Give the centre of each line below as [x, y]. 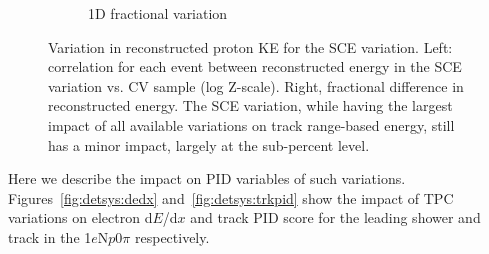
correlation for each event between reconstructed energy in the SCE [255, 66]
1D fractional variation [158, 13]
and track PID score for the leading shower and [335, 217]
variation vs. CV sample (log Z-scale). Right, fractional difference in [256, 85]
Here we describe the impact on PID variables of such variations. [207, 178]
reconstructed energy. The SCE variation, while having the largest [250, 105]
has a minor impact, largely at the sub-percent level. [209, 144]
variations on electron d [80, 217]
